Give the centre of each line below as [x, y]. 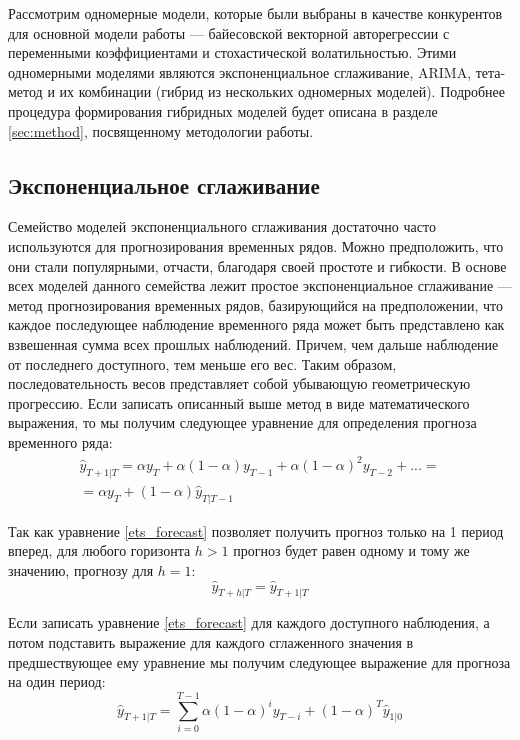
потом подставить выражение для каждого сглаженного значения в [211, 642]
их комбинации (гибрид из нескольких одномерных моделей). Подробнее [282, 91]
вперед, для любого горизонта [99, 550]
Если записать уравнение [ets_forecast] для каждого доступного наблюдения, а [249, 622]
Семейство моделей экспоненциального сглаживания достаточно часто [222, 226]
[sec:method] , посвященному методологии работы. [161, 130]
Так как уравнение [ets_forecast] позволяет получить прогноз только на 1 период [256, 530]
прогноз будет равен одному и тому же [351, 550]
